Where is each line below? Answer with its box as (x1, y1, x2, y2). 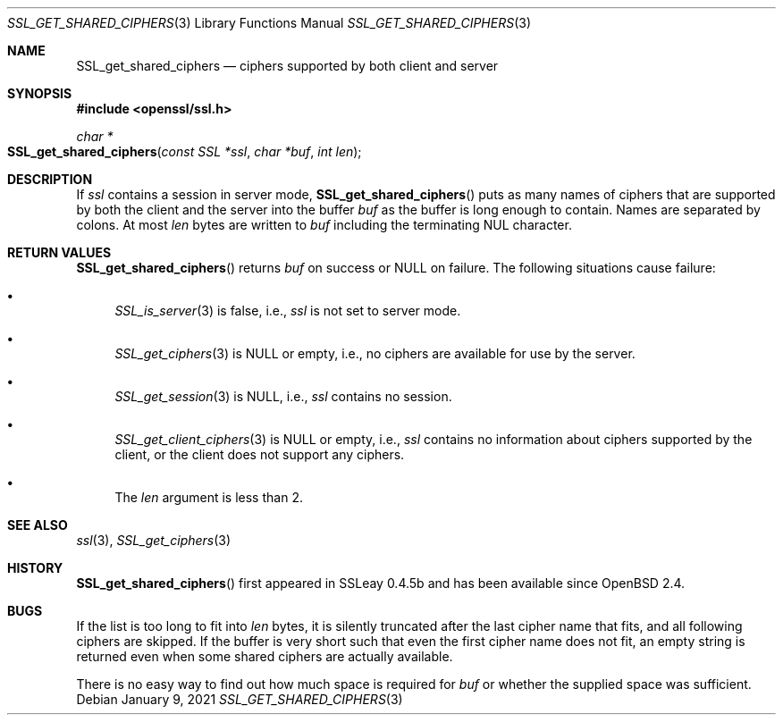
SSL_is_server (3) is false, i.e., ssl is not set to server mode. (114, 303, 461, 318)
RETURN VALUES (7, 245, 112, 260)
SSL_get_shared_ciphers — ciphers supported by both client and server (76, 58, 499, 73)
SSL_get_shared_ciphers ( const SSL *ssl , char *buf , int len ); (7, 144, 362, 159)
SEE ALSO (7, 517, 68, 533)
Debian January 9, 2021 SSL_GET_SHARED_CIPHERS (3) (76, 692, 403, 707)
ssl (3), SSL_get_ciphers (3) (76, 533, 232, 548)
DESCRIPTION (7, 172, 93, 187)
